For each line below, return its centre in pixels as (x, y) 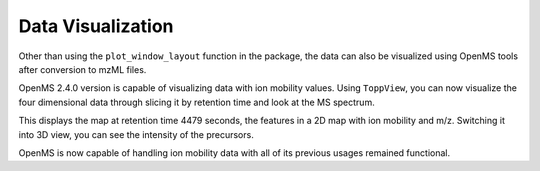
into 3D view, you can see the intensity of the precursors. (136, 134)
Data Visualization (96, 26)
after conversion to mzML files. (82, 69)
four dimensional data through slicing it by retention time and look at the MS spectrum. (196, 102)
